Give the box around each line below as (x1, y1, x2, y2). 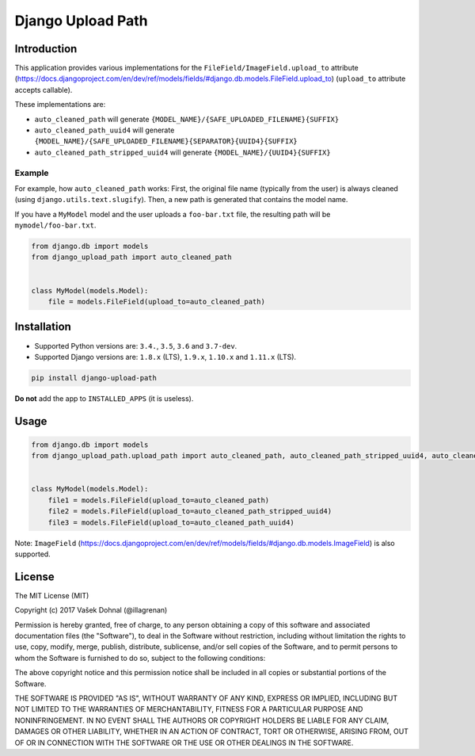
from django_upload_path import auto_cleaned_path (31, 253, 233, 262)
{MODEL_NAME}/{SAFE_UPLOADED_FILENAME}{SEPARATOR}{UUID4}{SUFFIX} (34, 137, 298, 146)
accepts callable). (14, 85, 73, 94)
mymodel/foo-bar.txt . (14, 220, 97, 230)
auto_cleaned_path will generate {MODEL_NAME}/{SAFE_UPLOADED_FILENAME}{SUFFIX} (34, 114, 340, 124)
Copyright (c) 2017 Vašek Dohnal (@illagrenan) (14, 605, 168, 615)
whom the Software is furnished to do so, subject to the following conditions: (14, 653, 266, 662)
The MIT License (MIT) (14, 590, 89, 600)
